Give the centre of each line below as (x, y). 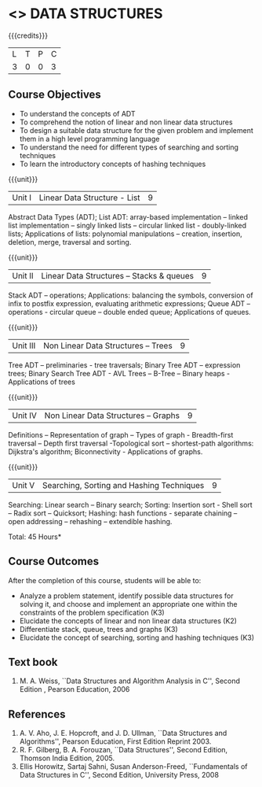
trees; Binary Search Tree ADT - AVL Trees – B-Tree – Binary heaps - (119, 373)
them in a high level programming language (89, 139)
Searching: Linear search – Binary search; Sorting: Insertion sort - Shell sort (130, 504)
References (37, 714)
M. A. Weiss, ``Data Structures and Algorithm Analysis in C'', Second (130, 681)
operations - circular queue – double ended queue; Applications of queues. (129, 312)
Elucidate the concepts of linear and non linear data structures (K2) (128, 621)
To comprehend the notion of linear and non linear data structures (126, 122)
